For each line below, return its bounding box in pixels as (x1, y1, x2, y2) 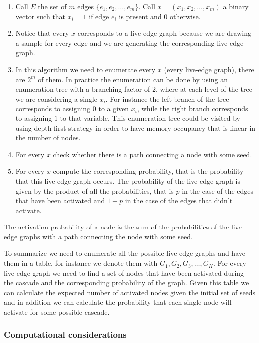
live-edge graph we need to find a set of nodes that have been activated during (4, 267, 244, 278)
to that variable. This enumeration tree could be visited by (60, 113, 241, 123)
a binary (223, 1, 249, 11)
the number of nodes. (15, 132, 81, 143)
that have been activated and (15, 195, 105, 206)
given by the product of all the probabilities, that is (15, 185, 174, 196)
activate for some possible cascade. (4, 307, 110, 317)
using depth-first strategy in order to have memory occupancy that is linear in (15, 122, 256, 133)
